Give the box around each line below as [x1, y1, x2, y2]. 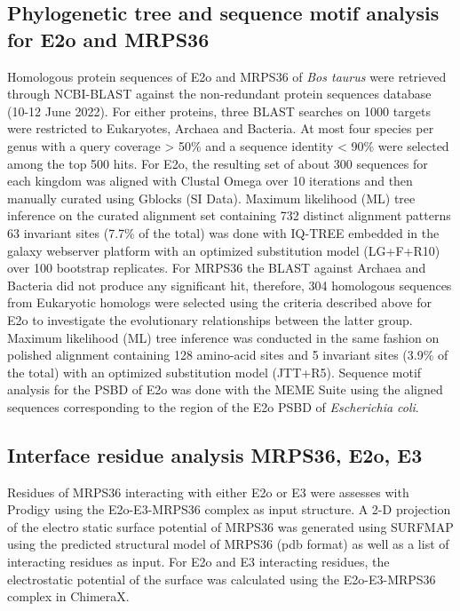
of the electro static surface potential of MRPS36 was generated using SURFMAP [7, 517, 454, 536]
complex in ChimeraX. [7, 587, 130, 606]
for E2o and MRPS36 [7, 25, 210, 52]
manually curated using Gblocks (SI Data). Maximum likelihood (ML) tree [7, 188, 416, 207]
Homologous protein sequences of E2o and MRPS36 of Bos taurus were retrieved [7, 67, 447, 85]
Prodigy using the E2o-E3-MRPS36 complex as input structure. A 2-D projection [7, 500, 451, 519]
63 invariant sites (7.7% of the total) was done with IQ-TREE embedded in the [7, 223, 440, 242]
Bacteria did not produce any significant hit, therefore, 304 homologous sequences [7, 275, 452, 294]
